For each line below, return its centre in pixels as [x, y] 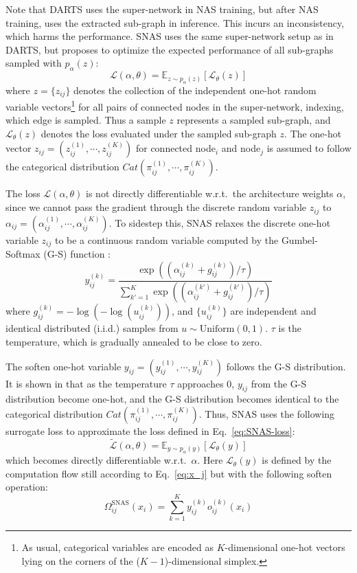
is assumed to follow [309, 148]
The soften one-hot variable [64, 366]
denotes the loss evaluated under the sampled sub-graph [159, 133]
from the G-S [279, 383]
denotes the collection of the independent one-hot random [195, 90]
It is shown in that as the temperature [86, 383]
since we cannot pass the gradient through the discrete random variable [156, 207]
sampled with [34, 63]
